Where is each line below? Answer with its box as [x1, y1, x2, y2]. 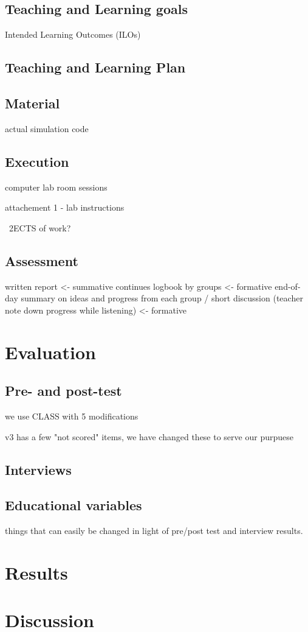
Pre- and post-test [5, 381, 122, 400]
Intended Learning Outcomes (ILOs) [5, 28, 141, 41]
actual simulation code [5, 122, 89, 135]
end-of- [275, 279, 301, 292]
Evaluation [5, 339, 96, 364]
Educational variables [5, 496, 142, 514]
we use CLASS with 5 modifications [5, 409, 139, 422]
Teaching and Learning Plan [5, 58, 186, 77]
